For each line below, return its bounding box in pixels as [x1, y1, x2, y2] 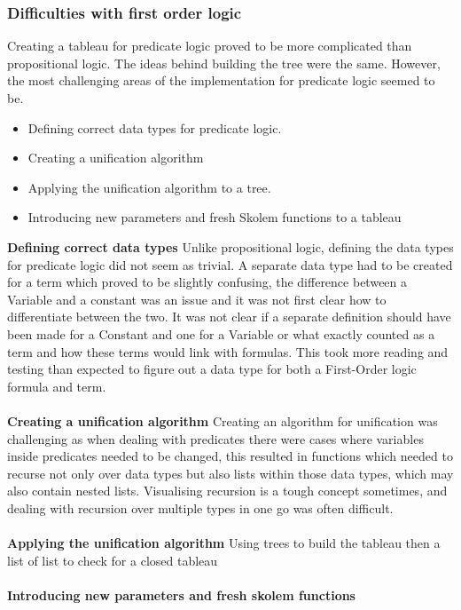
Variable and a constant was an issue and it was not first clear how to [7, 289, 387, 308]
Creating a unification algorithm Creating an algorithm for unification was [7, 411, 438, 430]
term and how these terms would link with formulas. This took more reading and [7, 342, 449, 360]
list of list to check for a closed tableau [7, 551, 218, 569]
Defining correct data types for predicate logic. [27, 118, 282, 137]
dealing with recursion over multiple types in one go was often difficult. [7, 498, 394, 517]
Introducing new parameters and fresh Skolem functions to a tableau [27, 208, 402, 226]
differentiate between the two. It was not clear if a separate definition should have [7, 307, 451, 326]
